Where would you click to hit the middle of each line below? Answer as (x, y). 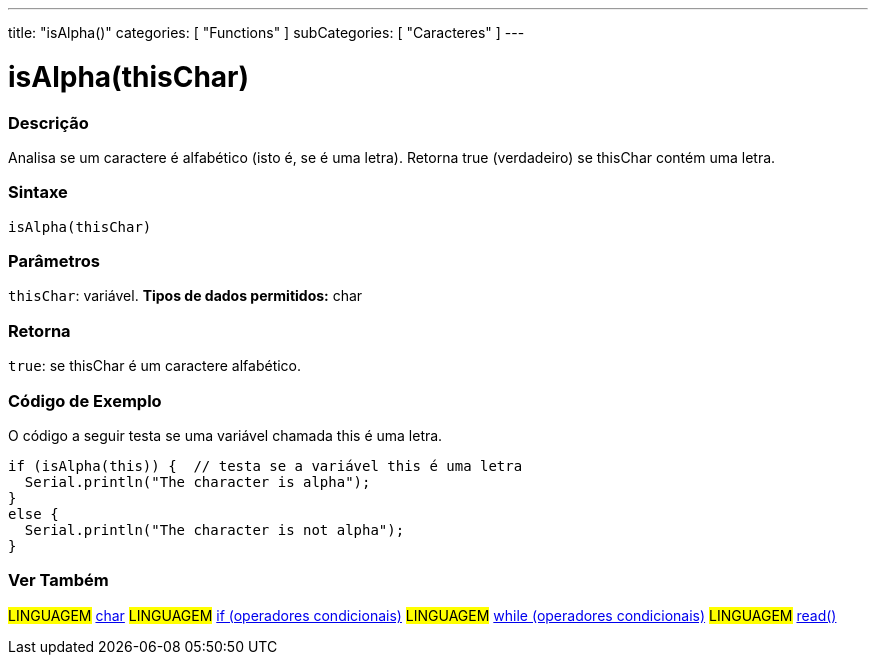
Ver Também (58, 580)
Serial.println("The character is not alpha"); (214, 529)
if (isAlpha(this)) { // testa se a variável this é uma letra (265, 465)
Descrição (48, 122)
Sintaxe (38, 192)
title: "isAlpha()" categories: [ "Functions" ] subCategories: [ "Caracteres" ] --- (266, 32)
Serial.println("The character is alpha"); (197, 481)
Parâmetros (54, 261)
